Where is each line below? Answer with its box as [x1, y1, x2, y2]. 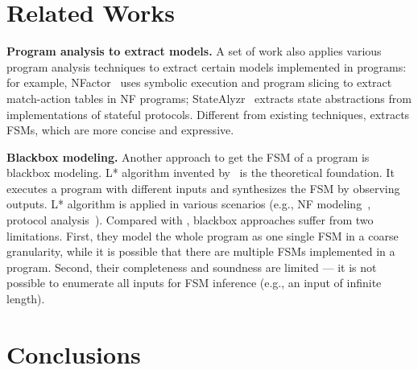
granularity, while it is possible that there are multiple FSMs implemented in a [6, 243, 395, 260]
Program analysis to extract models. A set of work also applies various [6, 43, 382, 60]
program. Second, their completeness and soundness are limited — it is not [6, 258, 377, 275]
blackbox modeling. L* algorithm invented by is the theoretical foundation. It [6, 164, 395, 181]
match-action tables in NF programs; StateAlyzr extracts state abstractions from [6, 89, 412, 106]
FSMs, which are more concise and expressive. [6, 121, 234, 138]
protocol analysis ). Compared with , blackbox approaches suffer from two [6, 212, 374, 228]
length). [6, 290, 45, 307]
